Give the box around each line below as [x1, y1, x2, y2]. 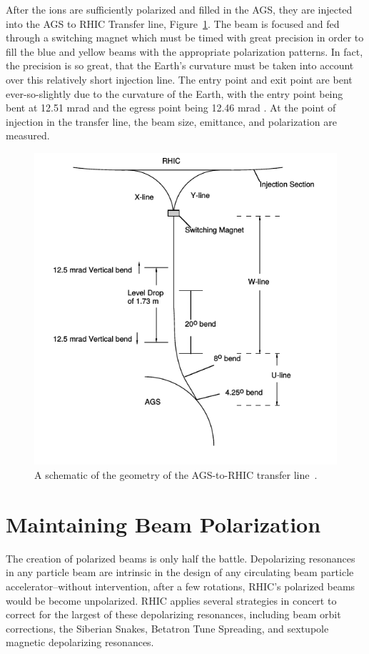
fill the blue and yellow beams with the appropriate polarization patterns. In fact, [6, 44, 363, 59]
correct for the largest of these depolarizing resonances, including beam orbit [6, 607, 341, 622]
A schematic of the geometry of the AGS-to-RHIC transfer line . [34, 467, 318, 482]
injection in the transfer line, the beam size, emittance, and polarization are [6, 114, 337, 129]
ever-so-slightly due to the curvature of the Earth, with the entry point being [6, 86, 343, 101]
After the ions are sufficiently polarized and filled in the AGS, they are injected [6, 2, 353, 16]
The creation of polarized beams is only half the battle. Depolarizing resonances [6, 550, 355, 565]
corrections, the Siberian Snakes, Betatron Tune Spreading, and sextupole [6, 620, 329, 635]
